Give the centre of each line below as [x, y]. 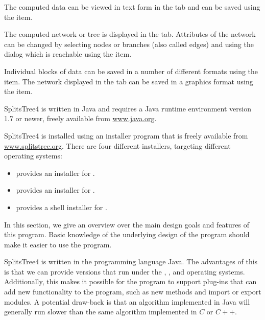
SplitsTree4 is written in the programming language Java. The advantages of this [131, 261]
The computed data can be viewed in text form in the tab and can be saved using [132, 7]
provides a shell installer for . [62, 207]
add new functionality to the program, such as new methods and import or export [133, 292]
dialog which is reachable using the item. [68, 54]
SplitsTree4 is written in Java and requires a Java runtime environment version [128, 108]
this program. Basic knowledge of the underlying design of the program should [127, 234]
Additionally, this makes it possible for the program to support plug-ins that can [130, 281]
